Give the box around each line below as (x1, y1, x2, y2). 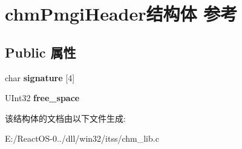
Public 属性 (5, 42, 76, 61)
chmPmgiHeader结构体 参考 (5, 1, 238, 26)
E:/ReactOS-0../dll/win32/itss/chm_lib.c (5, 132, 159, 145)
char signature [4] (5, 71, 75, 84)
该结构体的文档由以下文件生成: (5, 111, 126, 124)
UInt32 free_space (5, 91, 80, 104)
